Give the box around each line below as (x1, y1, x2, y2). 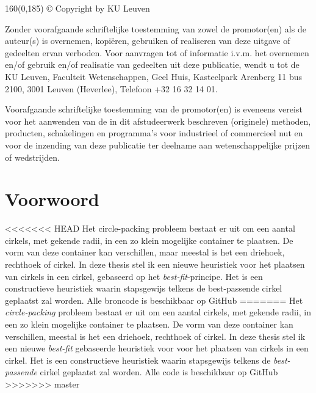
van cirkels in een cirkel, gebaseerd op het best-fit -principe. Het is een (5, 270, 263, 282)
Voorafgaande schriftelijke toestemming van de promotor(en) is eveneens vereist (5, 103, 303, 116)
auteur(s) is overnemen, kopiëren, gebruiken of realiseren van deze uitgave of (5, 34, 290, 47)
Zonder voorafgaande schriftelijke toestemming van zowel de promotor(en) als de (5, 22, 306, 35)
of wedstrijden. (5, 150, 60, 163)
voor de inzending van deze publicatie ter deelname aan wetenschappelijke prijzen (5, 138, 310, 151)
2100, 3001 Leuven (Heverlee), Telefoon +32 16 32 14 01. (5, 82, 218, 95)
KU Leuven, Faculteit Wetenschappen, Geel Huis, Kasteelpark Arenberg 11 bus (5, 70, 303, 83)
